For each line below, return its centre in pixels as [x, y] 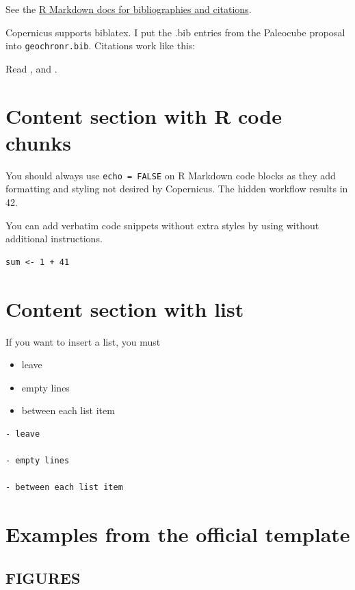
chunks [38, 142]
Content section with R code [144, 115]
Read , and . [31, 68]
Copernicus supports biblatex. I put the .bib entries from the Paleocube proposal [175, 32]
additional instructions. [54, 239]
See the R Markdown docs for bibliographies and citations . [129, 9]
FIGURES [43, 577]
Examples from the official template [178, 534]
